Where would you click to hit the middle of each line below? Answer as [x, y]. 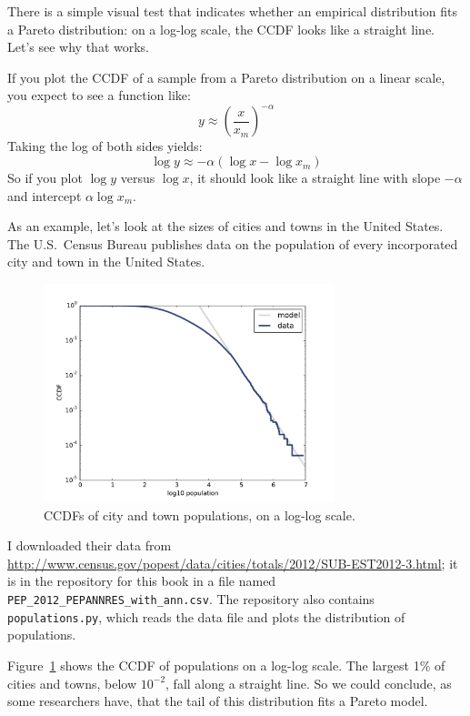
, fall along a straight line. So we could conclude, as [309, 683]
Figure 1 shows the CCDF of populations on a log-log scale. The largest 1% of [226, 665]
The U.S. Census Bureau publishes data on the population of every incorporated [233, 243]
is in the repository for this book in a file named [142, 581]
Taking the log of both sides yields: [105, 146]
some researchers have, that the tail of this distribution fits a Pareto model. [218, 701]
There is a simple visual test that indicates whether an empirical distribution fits [232, 11]
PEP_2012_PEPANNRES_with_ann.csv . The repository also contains [191, 599]
